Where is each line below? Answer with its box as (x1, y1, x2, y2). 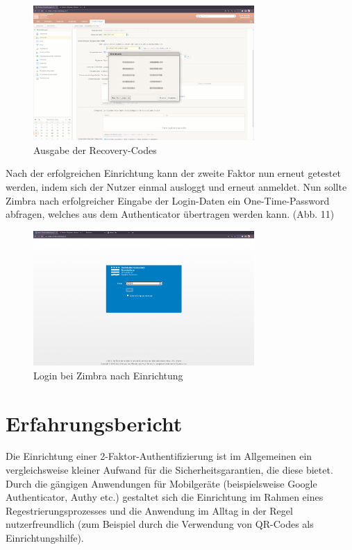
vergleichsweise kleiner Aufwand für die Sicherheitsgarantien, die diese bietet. (6, 463, 333, 477)
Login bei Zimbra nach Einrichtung (33, 368, 183, 382)
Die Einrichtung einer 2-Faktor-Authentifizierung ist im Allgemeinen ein (6, 449, 312, 463)
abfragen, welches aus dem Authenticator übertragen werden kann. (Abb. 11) (6, 207, 335, 221)
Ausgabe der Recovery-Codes (33, 142, 157, 157)
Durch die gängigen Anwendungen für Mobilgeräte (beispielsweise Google (6, 476, 317, 490)
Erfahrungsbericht (6, 409, 183, 437)
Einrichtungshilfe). (6, 531, 84, 544)
